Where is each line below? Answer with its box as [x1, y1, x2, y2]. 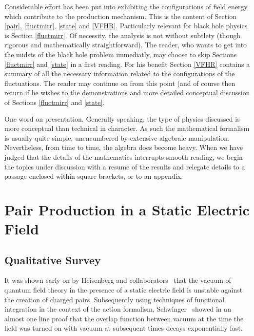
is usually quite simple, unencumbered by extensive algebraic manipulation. [4, 132, 230, 143]
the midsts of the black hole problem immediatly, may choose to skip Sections [4, 49, 237, 59]
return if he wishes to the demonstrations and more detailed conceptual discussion [4, 87, 250, 98]
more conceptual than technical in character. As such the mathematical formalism [4, 123, 250, 133]
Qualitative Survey [4, 252, 101, 267]
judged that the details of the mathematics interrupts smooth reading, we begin [4, 151, 243, 162]
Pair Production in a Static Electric [4, 199, 250, 219]
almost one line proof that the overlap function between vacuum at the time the [4, 313, 244, 323]
